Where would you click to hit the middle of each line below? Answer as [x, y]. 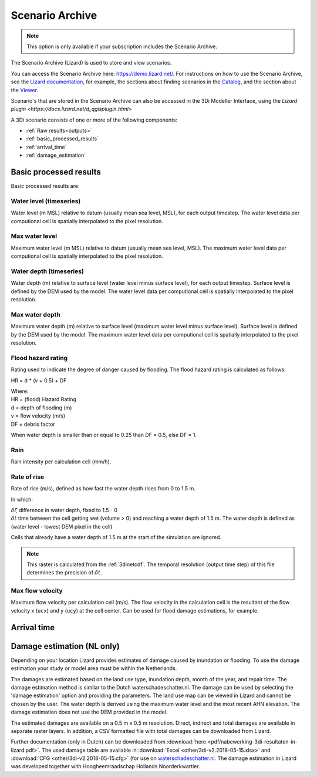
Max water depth [36, 314]
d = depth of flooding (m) [41, 408]
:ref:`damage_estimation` [56, 155]
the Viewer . [24, 90]
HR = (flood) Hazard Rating [43, 399]
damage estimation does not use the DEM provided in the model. [89, 712]
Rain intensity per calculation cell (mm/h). [61, 462]
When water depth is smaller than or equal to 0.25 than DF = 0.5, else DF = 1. [104, 435]
